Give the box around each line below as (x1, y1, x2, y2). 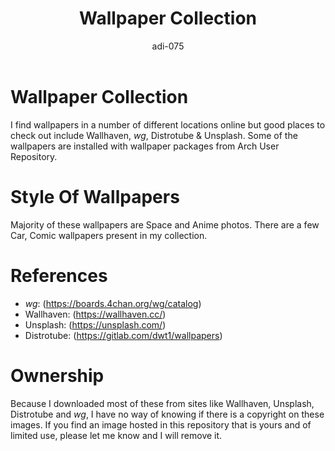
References (10, 264, 108, 287)
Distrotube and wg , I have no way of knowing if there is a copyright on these (10, 408, 325, 420)
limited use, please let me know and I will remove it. (10, 429, 223, 441)
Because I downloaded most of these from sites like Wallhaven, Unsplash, (10, 397, 315, 409)
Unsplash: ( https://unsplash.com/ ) (24, 318, 167, 331)
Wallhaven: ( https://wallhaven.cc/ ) (24, 308, 167, 320)
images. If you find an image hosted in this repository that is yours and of (10, 418, 312, 431)
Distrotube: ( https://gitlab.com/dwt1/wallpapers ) (24, 329, 223, 341)
